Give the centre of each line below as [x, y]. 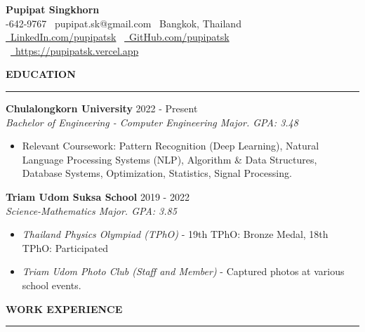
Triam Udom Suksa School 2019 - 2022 [98, 196]
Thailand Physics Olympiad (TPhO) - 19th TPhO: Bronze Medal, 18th [175, 234]
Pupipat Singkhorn [53, 9]
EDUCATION [41, 74]
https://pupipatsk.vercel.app [77, 50]
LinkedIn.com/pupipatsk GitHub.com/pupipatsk [120, 37]
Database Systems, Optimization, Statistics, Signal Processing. [157, 173]
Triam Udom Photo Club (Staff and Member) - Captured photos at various [183, 271]
